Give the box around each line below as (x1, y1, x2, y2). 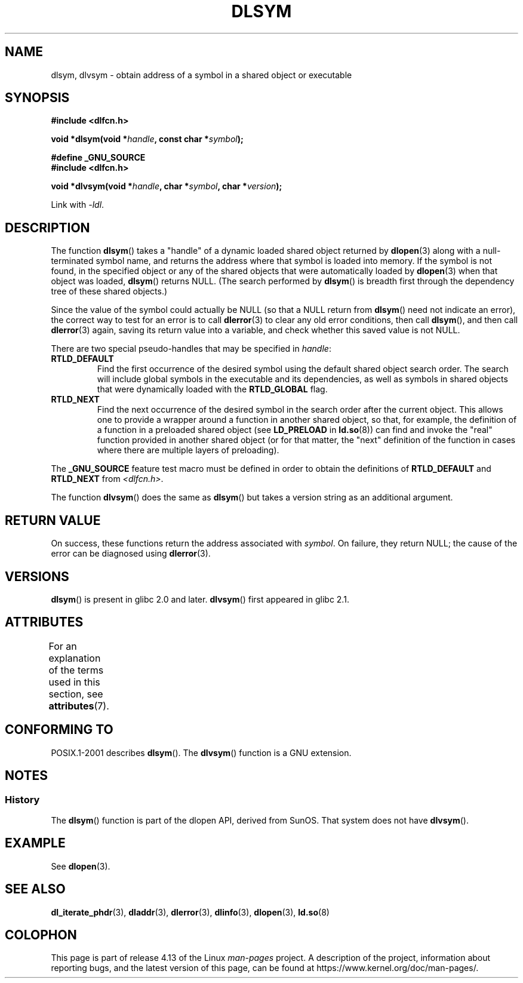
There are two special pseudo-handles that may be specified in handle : (51, 343, 331, 354)
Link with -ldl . (51, 199, 104, 210)
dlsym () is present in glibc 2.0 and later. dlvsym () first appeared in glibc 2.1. (51, 594, 349, 604)
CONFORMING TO (5, 722, 113, 738)
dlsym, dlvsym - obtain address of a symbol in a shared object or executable (51, 69, 352, 80)
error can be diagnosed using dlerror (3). (51, 548, 211, 559)
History (5, 793, 40, 806)
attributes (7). (48, 699, 109, 712)
